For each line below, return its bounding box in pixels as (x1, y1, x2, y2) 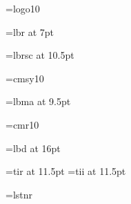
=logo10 (6, 1, 40, 15)
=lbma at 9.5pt (6, 94, 71, 109)
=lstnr (6, 187, 33, 201)
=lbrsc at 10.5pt (6, 48, 74, 62)
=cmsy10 (6, 71, 44, 85)
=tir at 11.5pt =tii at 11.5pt (6, 164, 126, 178)
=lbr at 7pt (6, 24, 54, 39)
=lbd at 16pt (6, 140, 61, 155)
